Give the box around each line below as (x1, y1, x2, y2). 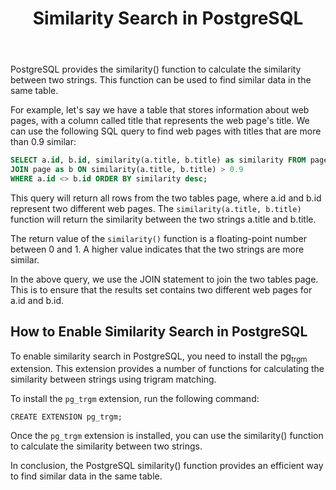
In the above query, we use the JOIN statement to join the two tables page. (10, 273, 319, 285)
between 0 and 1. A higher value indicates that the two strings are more (10, 243, 305, 255)
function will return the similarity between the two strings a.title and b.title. (10, 213, 317, 225)
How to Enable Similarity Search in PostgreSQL (10, 323, 308, 341)
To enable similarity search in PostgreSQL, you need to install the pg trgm (10, 350, 308, 364)
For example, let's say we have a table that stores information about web (10, 104, 310, 116)
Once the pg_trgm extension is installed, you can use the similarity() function (10, 430, 324, 442)
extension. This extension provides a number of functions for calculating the (10, 363, 325, 375)
